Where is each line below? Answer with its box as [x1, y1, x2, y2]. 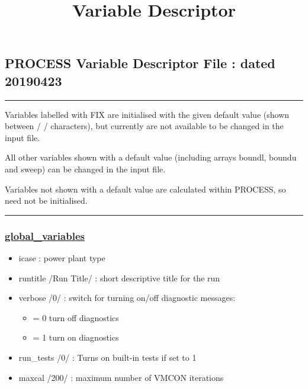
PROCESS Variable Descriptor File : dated [5, 54, 275, 72]
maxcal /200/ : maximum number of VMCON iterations [18, 371, 224, 383]
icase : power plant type [18, 251, 105, 264]
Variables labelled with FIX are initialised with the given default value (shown [5, 108, 290, 120]
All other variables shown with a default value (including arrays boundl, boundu [5, 151, 297, 163]
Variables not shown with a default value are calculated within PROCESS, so [5, 182, 286, 195]
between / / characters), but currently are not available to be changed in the [5, 120, 284, 132]
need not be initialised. [5, 194, 88, 207]
